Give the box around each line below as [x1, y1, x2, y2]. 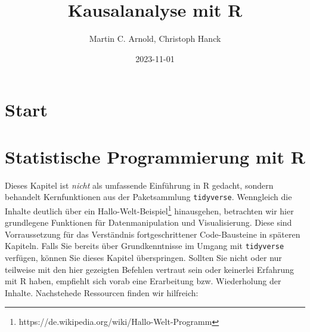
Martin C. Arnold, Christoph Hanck [89, 32, 221, 45]
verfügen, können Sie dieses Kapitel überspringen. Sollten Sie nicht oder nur [5, 251, 282, 263]
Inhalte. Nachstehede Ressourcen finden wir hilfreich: [5, 286, 199, 299]
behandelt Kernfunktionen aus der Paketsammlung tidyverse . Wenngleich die [5, 190, 292, 203]
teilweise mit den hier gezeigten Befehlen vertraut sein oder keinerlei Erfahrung [5, 263, 294, 275]
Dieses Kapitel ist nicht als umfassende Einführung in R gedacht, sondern [5, 179, 274, 191]
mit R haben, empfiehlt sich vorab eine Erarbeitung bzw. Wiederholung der [5, 275, 281, 287]
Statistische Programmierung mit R [5, 144, 305, 168]
